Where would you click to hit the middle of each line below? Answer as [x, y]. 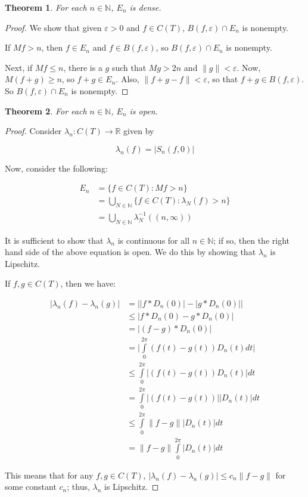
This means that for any [49, 475]
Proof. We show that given [53, 27]
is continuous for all [154, 240]
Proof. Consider [33, 131]
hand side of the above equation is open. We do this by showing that [130, 252]
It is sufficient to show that [54, 240]
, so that [223, 79]
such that [129, 67]
